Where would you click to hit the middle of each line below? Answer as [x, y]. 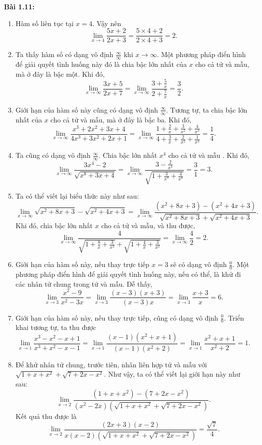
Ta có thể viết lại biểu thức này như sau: [77, 196]
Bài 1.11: [19, 6]
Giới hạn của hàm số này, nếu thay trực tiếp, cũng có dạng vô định [117, 317]
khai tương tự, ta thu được [56, 327]
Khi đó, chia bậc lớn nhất [54, 225]
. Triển [234, 317]
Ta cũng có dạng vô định [53, 155]
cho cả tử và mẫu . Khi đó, [209, 155]
